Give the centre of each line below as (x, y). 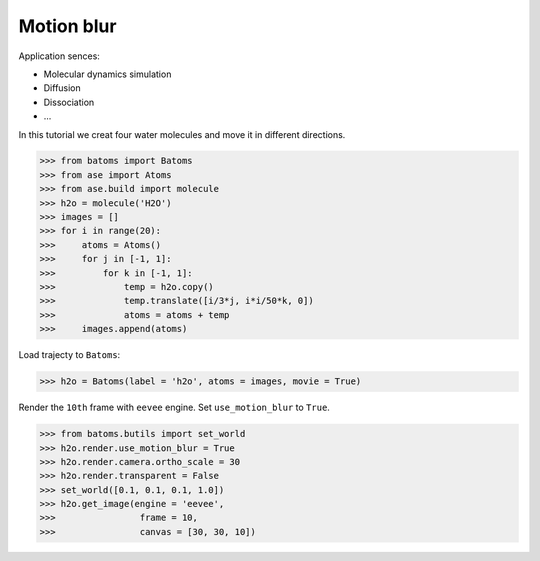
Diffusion (62, 88)
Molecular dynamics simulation (107, 74)
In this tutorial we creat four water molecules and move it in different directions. (182, 134)
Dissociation (69, 102)
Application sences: (59, 56)
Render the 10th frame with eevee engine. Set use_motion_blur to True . (174, 407)
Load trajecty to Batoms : (69, 355)
